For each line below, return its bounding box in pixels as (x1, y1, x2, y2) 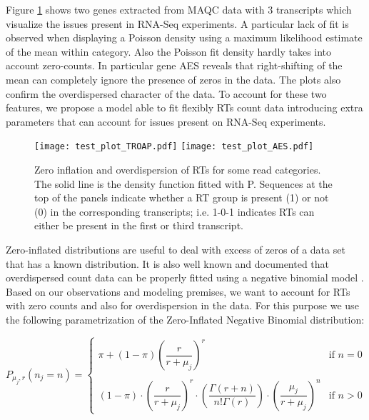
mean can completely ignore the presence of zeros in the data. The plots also (6, 71, 341, 86)
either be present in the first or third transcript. (34, 218, 243, 233)
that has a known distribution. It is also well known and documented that (6, 256, 330, 271)
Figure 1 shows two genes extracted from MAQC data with (6, 2, 265, 16)
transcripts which (276, 2, 352, 16)
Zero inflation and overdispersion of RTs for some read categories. (34, 162, 321, 176)
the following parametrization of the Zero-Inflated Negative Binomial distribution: (6, 311, 365, 326)
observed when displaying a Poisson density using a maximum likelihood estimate (6, 30, 363, 45)
